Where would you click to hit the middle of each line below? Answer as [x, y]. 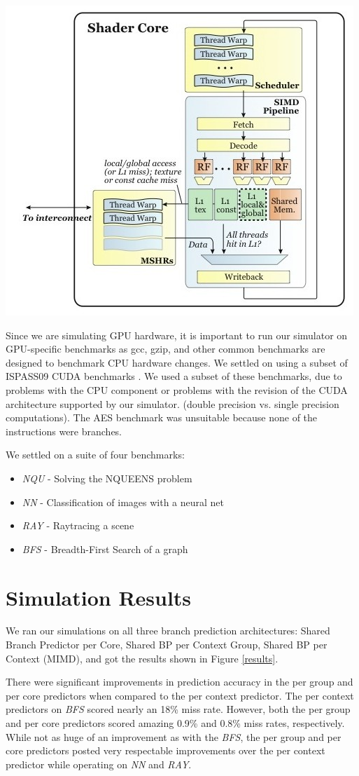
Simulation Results [99, 597]
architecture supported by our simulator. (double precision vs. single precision [173, 403]
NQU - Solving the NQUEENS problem [107, 478]
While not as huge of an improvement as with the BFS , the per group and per [174, 736]
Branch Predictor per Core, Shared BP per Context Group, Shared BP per [167, 645]
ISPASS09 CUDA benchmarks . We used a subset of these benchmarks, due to [174, 376]
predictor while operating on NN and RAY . [99, 764]
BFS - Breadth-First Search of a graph [105, 549]
